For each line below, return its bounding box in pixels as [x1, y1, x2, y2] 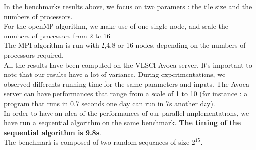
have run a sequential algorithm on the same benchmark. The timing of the [4, 117, 241, 128]
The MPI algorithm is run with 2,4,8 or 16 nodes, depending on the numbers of [4, 40, 246, 50]
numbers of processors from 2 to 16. [4, 30, 113, 40]
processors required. [4, 49, 64, 60]
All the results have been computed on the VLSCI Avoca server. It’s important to [4, 59, 252, 70]
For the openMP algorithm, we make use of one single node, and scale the [4, 21, 228, 31]
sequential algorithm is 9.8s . [4, 127, 101, 137]
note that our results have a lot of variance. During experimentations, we [4, 69, 226, 79]
